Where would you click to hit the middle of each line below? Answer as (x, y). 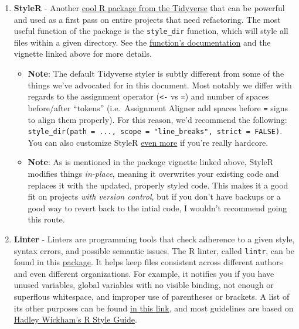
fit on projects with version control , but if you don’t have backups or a (154, 196)
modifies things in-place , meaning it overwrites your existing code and (153, 173)
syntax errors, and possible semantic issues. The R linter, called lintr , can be (154, 250)
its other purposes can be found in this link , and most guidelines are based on (154, 308)
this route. (46, 219)
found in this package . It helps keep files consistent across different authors (148, 262)
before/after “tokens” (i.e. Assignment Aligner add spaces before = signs (158, 107)
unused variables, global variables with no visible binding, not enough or (144, 285)
